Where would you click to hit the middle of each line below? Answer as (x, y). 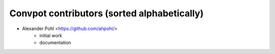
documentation (55, 43)
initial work (51, 35)
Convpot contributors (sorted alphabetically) (106, 13)
